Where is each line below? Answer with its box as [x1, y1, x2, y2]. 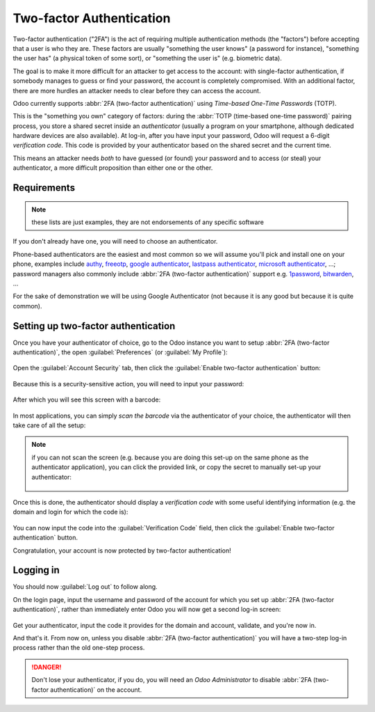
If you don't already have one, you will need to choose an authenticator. [12, 237, 218, 246]
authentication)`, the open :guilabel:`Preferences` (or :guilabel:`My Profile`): [12, 348, 228, 356]
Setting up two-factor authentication [12, 320, 176, 332]
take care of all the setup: [12, 421, 86, 429]
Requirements [12, 182, 76, 194]
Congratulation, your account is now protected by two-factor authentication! [12, 546, 232, 555]
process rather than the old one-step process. [12, 644, 145, 652]
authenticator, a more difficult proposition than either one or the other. [12, 164, 213, 172]
